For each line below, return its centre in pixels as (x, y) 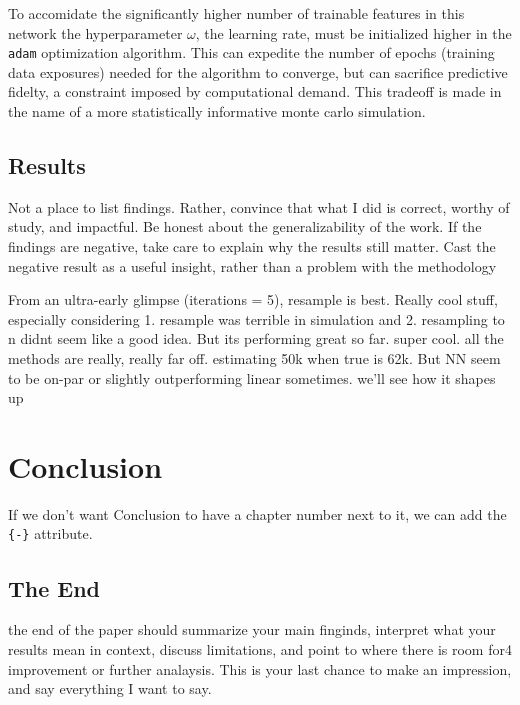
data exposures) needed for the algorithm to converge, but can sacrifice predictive (258, 71)
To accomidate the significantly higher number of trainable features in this (236, 13)
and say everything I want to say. (110, 688)
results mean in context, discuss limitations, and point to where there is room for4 (260, 648)
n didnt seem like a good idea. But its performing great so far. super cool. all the (256, 338)
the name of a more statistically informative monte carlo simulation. (217, 111)
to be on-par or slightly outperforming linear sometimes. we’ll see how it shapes (252, 377)
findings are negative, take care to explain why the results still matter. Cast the (252, 246)
